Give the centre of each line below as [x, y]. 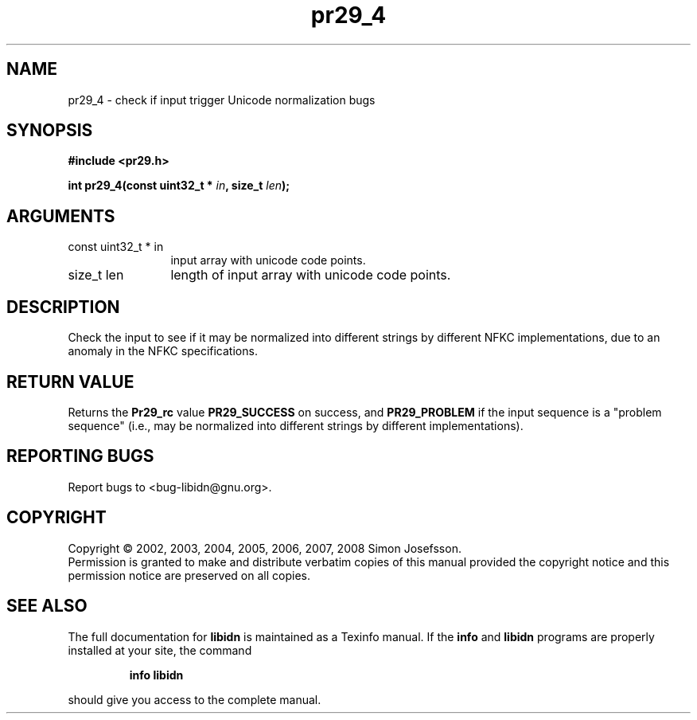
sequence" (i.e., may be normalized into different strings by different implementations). [296, 425]
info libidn [156, 675]
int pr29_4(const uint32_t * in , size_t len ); [179, 186]
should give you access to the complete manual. [195, 699]
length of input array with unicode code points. [311, 275]
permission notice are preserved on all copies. [189, 575]
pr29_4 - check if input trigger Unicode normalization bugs [222, 100]
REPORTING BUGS [80, 456]
